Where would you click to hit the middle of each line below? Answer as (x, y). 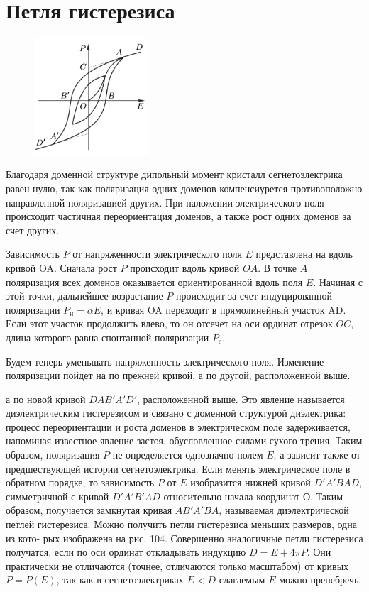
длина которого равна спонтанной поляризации (108, 337)
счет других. (33, 230)
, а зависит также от (317, 455)
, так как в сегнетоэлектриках (120, 580)
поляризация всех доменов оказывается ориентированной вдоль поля (154, 281)
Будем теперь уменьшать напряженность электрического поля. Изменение (165, 361)
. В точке (277, 267)
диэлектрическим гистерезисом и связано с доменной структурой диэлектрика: (176, 413)
